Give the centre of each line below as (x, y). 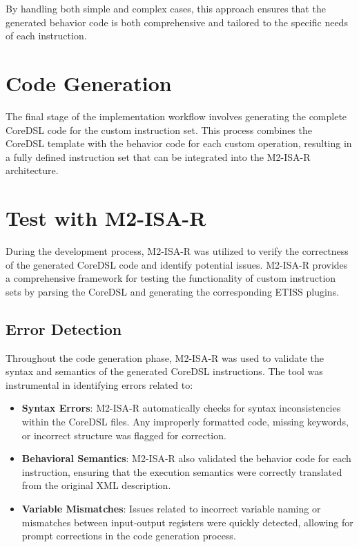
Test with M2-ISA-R (106, 218)
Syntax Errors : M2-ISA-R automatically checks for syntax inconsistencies (181, 408)
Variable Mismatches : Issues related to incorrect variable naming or (171, 508)
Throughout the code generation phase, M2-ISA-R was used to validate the (165, 357)
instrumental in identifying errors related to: (99, 384)
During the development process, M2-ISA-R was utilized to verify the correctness (177, 251)
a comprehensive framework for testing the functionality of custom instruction (171, 278)
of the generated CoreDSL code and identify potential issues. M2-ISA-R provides (177, 264)
